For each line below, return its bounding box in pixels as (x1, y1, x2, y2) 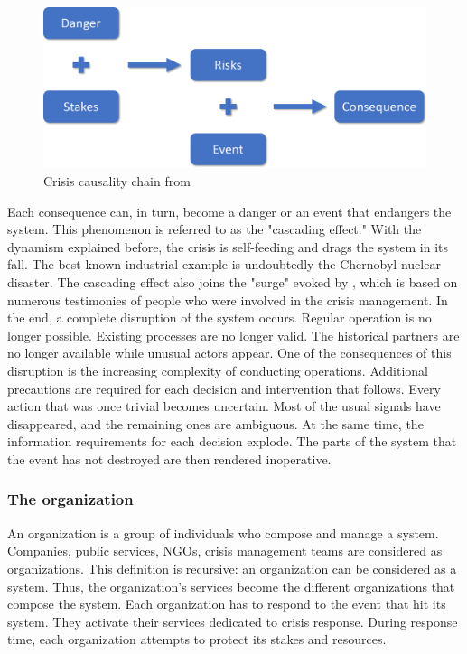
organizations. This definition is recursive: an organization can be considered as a (7, 558, 457, 577)
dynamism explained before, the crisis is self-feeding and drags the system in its (7, 237, 449, 256)
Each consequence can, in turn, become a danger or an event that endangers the (7, 201, 452, 220)
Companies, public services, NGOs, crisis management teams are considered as (7, 541, 443, 560)
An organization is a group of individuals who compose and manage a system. (7, 523, 439, 542)
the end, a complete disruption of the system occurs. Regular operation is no (7, 308, 432, 327)
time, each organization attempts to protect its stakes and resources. (7, 630, 387, 649)
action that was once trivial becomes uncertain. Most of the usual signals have (7, 397, 441, 416)
